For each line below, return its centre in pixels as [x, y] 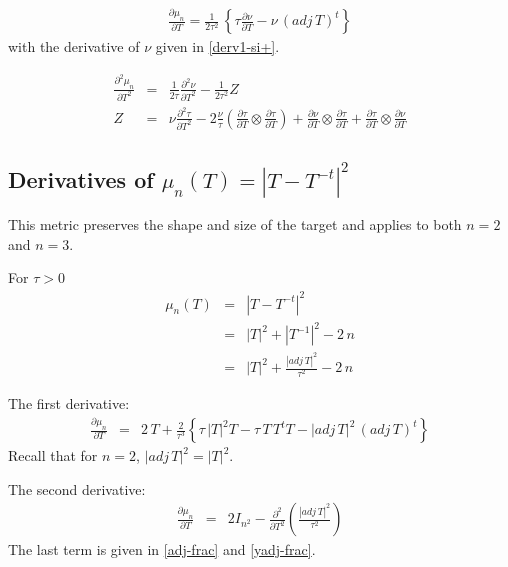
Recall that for [53, 455]
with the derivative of [74, 46]
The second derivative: [77, 488]
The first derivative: [69, 403]
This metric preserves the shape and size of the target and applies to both [235, 224]
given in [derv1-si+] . [217, 46]
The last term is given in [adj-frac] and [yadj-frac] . [162, 549]
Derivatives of [81, 178]
